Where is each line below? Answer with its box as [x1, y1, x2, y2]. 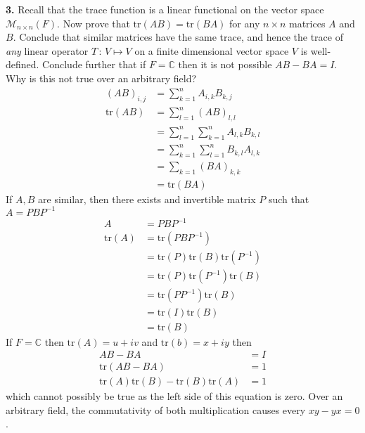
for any [229, 15, 260, 30]
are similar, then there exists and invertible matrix [38, 191, 256, 206]
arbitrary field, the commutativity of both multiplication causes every [6, 402, 306, 417]
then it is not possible [178, 57, 272, 72]
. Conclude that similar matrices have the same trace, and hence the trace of [13, 30, 343, 44]
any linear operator [6, 43, 89, 58]
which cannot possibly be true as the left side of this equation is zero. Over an [6, 389, 343, 403]
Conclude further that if [42, 57, 146, 72]
